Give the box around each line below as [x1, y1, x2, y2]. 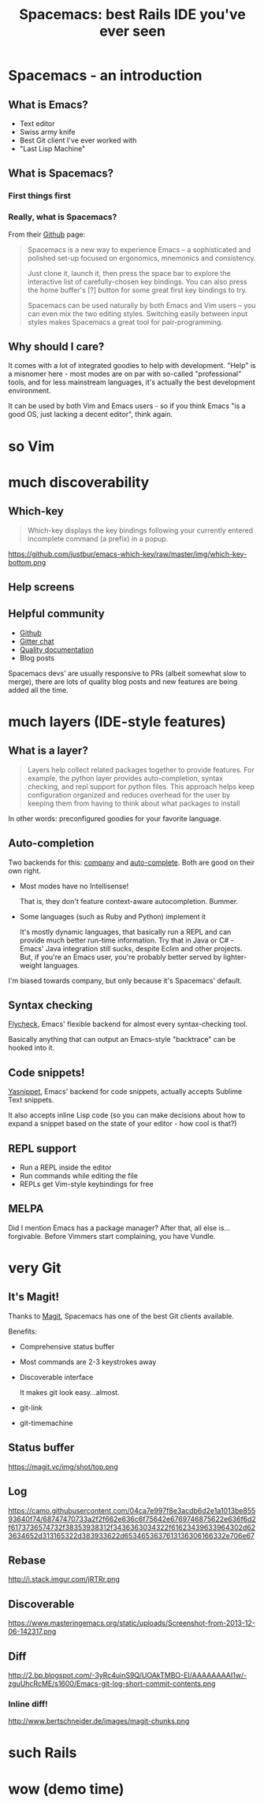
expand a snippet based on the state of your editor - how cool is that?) [8, 1119, 237, 1129]
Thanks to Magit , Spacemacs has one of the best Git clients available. [8, 1311, 235, 1321]
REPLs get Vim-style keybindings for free [19, 1180, 154, 1189]
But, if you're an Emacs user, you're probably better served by [19, 952, 222, 962]
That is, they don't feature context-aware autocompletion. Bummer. [19, 896, 239, 906]
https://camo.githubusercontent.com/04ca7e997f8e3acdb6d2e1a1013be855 [8, 1505, 256, 1515]
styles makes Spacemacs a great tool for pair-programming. [27, 317, 223, 326]
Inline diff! [8, 1698, 49, 1709]
